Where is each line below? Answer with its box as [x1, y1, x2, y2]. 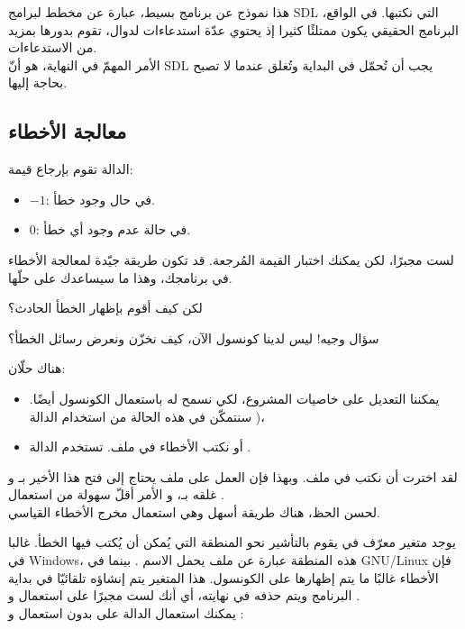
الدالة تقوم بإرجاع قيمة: [8, 160, 133, 178]
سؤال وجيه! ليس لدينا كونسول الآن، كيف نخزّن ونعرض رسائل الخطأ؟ [8, 328, 379, 347]
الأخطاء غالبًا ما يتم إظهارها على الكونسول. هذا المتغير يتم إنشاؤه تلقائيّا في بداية [8, 568, 439, 587]
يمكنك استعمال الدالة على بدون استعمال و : [8, 603, 244, 622]
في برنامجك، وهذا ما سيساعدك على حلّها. [8, 268, 232, 287]
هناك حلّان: [8, 359, 66, 378]
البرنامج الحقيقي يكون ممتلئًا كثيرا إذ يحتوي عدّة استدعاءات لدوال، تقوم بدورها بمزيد [8, 20, 459, 39]
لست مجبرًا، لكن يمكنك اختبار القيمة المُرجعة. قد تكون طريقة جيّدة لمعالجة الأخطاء [8, 250, 454, 269]
